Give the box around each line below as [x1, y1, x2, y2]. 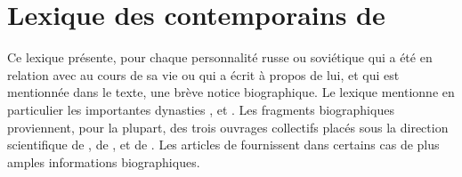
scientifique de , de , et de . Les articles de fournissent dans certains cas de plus [7, 135, 440, 154]
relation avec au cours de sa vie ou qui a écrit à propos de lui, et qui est [7, 65, 400, 84]
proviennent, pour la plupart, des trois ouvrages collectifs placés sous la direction [7, 117, 449, 136]
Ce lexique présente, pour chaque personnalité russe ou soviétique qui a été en [7, 48, 433, 67]
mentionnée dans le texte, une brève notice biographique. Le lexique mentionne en [7, 83, 455, 101]
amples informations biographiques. [7, 152, 200, 171]
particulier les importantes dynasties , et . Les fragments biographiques [7, 100, 394, 118]
